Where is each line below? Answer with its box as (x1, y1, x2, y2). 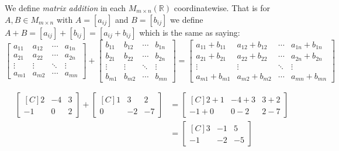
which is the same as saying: (139, 26, 240, 38)
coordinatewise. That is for (174, 2, 271, 13)
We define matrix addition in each (5, 2, 126, 13)
